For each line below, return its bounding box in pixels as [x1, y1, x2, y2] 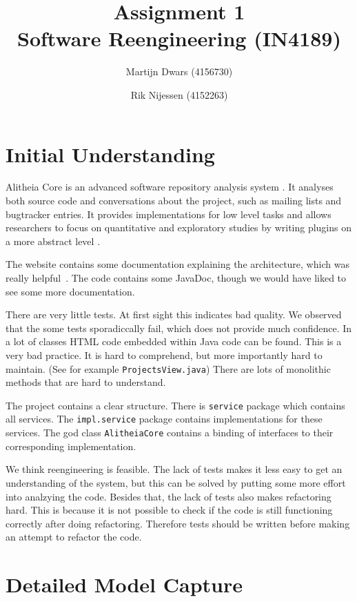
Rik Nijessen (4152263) [130, 87, 228, 101]
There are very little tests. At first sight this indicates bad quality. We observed [6, 307, 342, 322]
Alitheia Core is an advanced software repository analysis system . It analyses [6, 179, 334, 194]
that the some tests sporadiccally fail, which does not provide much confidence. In [6, 320, 352, 335]
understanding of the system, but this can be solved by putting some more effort [6, 475, 346, 489]
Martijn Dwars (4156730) [125, 64, 233, 79]
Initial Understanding [6, 139, 215, 168]
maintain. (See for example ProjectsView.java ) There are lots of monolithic [6, 361, 331, 376]
